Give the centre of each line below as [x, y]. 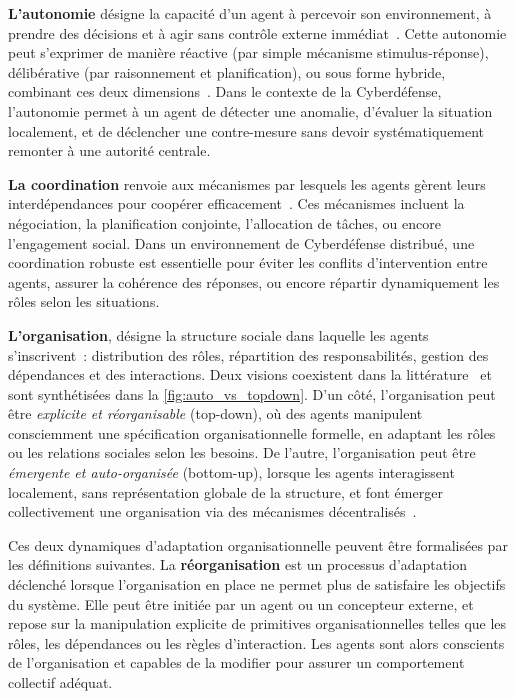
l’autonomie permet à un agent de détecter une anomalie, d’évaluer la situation [250, 110]
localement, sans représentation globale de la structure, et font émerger [225, 491]
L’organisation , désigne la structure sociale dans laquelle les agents [218, 334]
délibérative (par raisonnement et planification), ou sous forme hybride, [227, 71]
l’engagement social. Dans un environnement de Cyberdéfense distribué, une [241, 242]
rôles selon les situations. [84, 301]
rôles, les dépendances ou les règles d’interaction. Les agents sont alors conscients [256, 642]
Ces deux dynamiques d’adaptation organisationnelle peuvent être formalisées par [258, 544]
